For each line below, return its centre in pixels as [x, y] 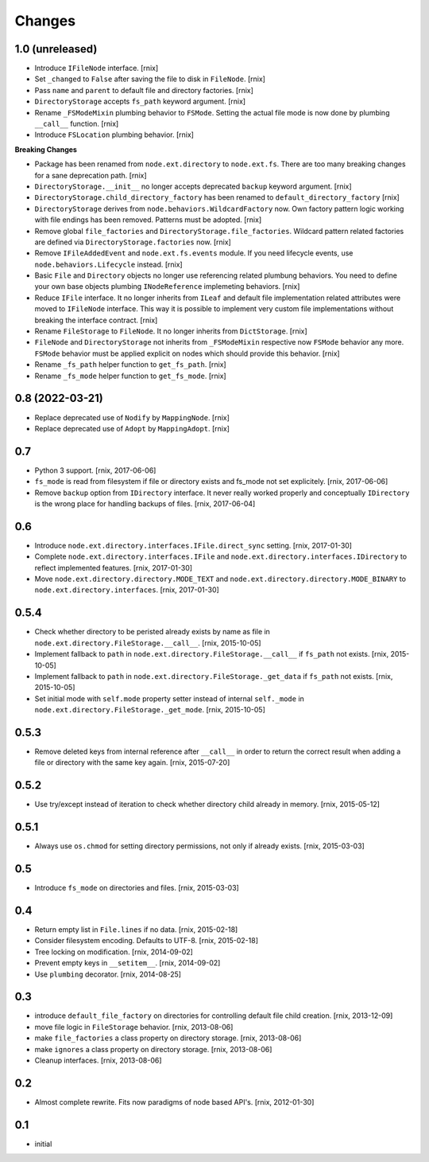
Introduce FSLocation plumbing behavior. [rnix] [114, 135]
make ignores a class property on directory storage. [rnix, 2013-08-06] [153, 1049]
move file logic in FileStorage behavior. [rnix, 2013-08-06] [134, 1027]
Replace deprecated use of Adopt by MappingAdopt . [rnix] [132, 428]
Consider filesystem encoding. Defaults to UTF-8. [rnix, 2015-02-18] [146, 941]
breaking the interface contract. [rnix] [96, 320]
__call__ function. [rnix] [77, 124]
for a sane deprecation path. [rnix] [91, 175]
